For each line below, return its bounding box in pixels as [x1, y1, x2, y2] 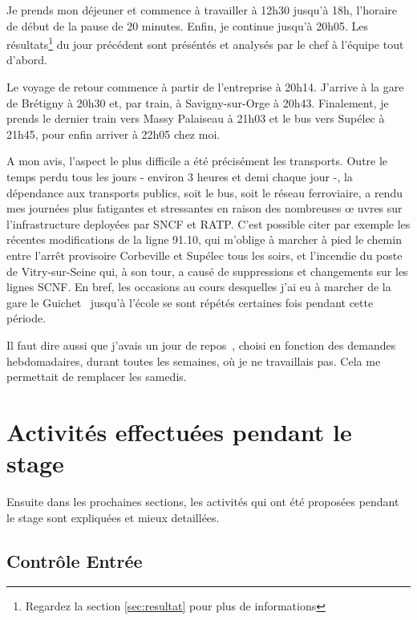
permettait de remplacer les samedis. [6, 368, 187, 385]
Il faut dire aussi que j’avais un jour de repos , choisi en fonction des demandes [6, 336, 396, 353]
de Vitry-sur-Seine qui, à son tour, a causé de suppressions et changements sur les [6, 262, 408, 279]
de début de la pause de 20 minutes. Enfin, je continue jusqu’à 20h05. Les [6, 17, 369, 34]
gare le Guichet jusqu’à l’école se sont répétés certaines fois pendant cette [6, 294, 374, 310]
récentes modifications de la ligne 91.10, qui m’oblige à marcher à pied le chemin [6, 231, 402, 248]
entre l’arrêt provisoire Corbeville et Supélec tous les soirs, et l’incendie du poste [6, 246, 403, 263]
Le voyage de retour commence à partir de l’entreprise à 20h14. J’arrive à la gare [6, 79, 404, 95]
